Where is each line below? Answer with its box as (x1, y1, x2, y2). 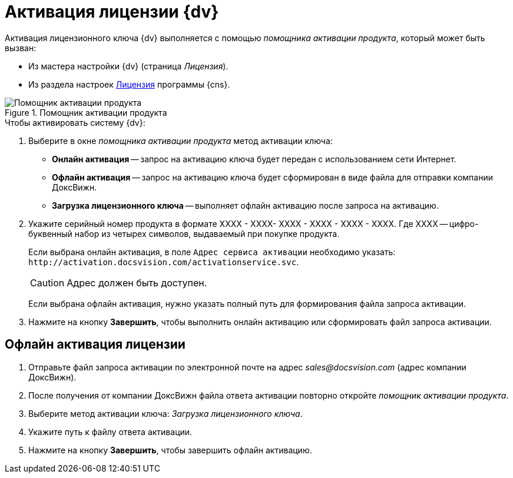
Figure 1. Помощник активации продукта (5, 107, 167, 118)
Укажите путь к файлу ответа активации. (28, 426, 193, 437)
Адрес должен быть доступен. (67, 276, 207, 289)
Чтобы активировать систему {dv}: (5, 117, 145, 128)
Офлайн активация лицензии (5, 337, 186, 352)
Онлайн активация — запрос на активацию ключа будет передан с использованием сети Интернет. (52, 153, 456, 164)
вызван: (5, 42, 37, 53)
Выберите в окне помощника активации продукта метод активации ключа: (28, 135, 333, 146)
